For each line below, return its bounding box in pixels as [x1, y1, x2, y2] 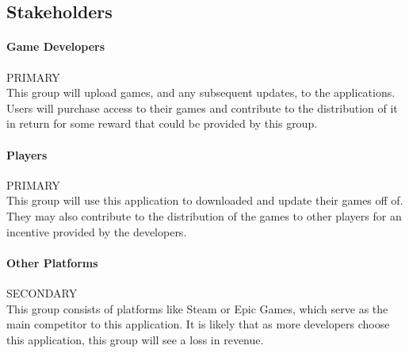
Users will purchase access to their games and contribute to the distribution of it [6, 99, 398, 116]
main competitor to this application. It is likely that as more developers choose [6, 316, 390, 332]
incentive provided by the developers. [6, 223, 187, 240]
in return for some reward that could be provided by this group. [6, 115, 318, 132]
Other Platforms [6, 254, 98, 271]
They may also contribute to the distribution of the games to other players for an [6, 207, 402, 224]
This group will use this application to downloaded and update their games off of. [6, 192, 403, 209]
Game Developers [6, 38, 105, 55]
